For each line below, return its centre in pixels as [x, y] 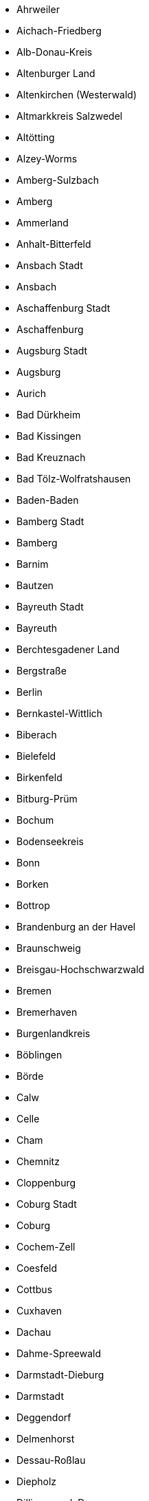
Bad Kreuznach [51, 457]
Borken [33, 884]
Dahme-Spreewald [59, 1353]
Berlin [30, 692]
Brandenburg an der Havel [76, 927]
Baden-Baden [48, 500]
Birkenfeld [39, 777]
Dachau [34, 1332]
